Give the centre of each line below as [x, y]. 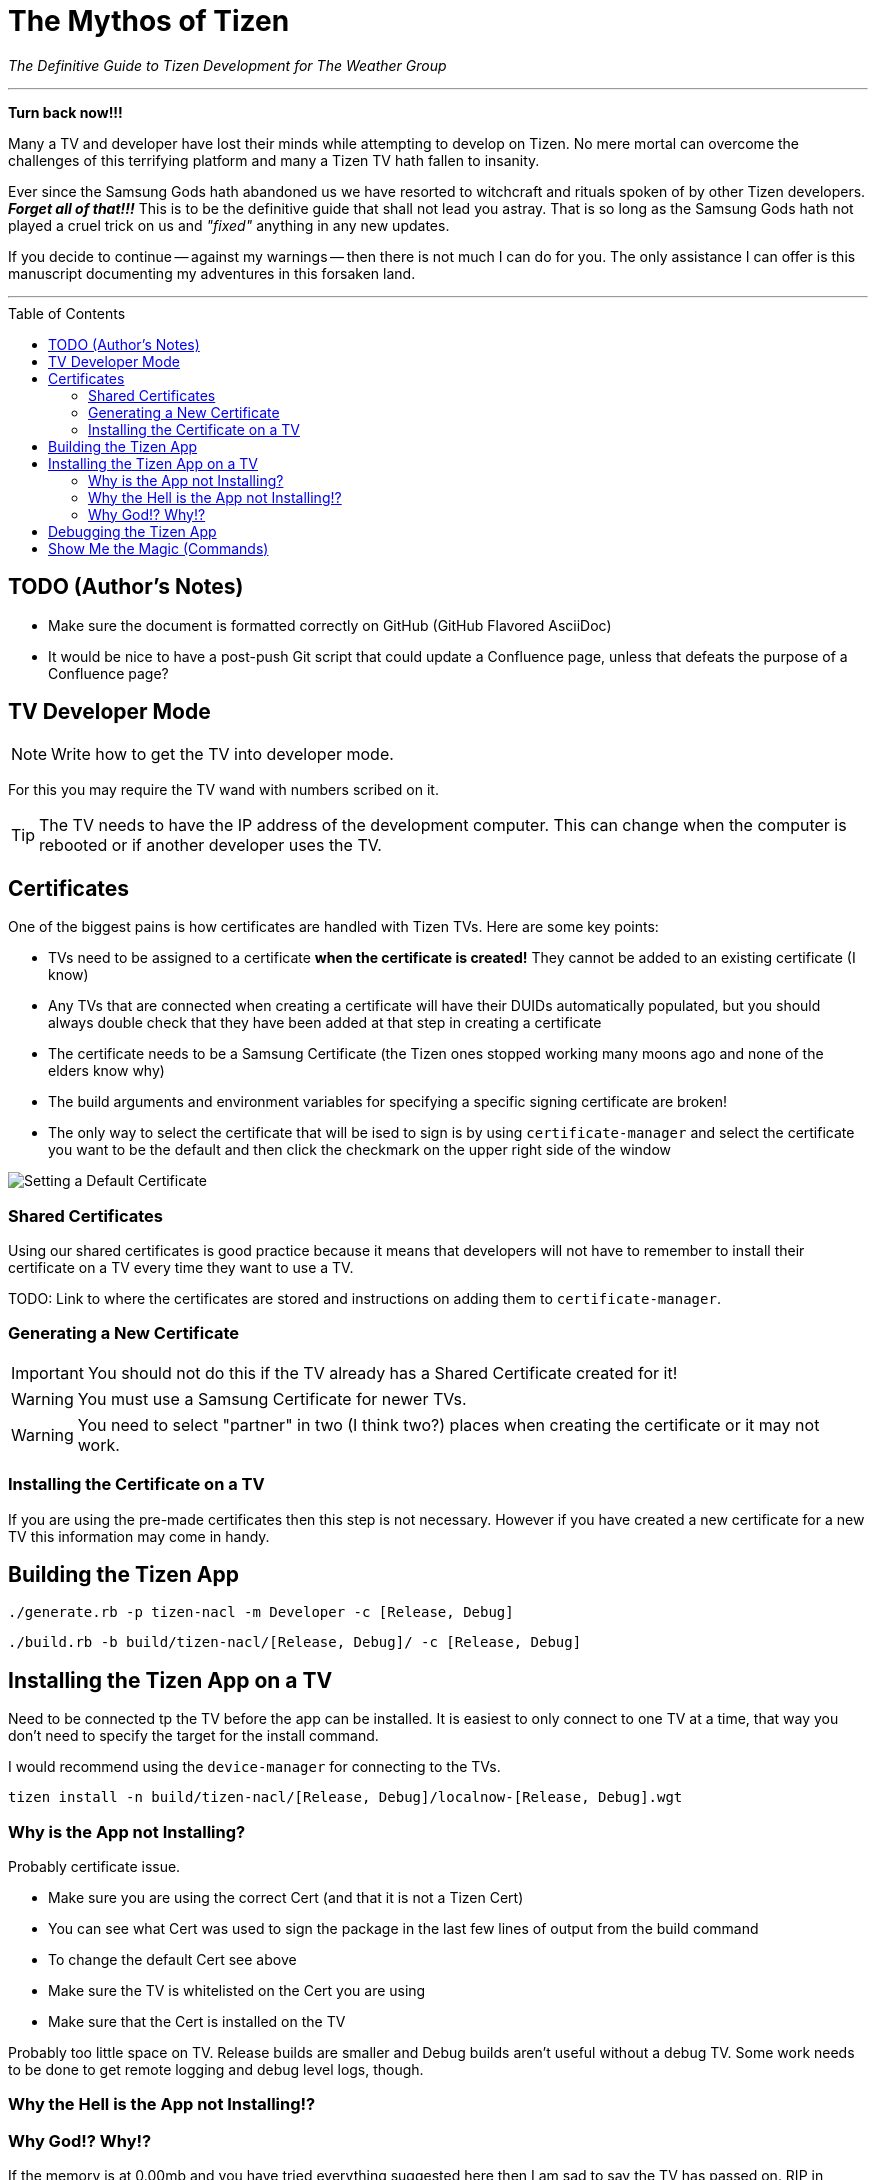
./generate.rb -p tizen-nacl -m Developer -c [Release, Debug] [261, 1612]
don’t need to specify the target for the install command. [193, 1736]
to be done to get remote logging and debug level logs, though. [216, 2069]
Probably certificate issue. [94, 1866]
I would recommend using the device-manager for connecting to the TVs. [254, 1767]
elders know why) [106, 1071]
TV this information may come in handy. [139, 1536]
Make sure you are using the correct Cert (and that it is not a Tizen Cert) [286, 1897]
